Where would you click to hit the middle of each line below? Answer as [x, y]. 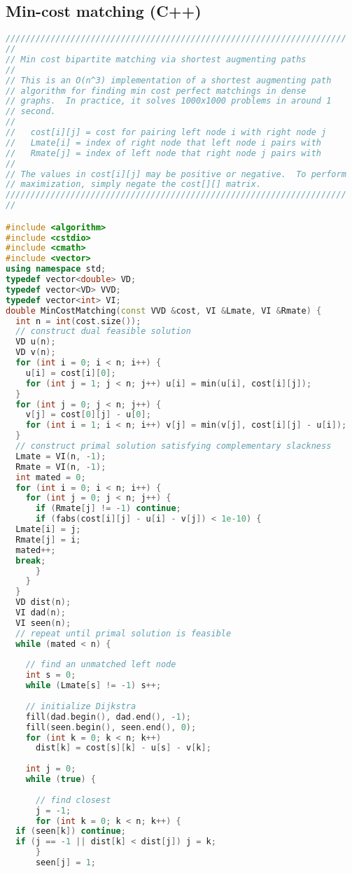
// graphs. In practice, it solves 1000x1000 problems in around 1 [169, 101]
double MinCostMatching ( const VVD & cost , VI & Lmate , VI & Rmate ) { [164, 310]
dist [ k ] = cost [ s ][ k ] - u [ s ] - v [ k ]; [123, 748]
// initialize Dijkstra [81, 706]
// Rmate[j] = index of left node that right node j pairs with [164, 153]
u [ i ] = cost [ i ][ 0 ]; [71, 373]
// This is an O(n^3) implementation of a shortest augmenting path [169, 80]
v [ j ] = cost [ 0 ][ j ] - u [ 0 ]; [88, 415]
